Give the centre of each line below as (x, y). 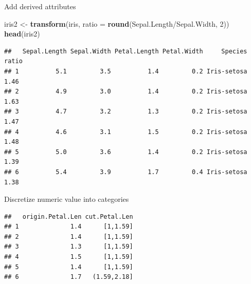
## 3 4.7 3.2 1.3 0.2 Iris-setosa (126, 112)
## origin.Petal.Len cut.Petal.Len (69, 216)
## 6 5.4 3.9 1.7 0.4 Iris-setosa (126, 172)
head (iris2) (22, 34)
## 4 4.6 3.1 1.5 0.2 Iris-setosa (126, 132)
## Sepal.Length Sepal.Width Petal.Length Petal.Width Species (126, 51)
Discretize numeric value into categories (67, 199)
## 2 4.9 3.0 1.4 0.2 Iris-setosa (126, 92)
